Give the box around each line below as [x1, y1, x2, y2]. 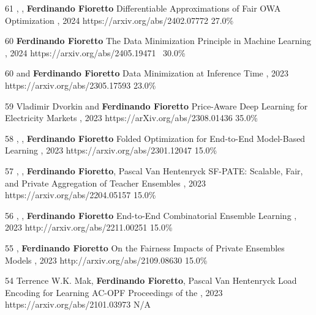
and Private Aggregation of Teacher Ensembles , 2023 [5, 176, 206, 189]
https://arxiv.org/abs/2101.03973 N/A [5, 298, 151, 311]
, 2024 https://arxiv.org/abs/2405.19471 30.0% [5, 46, 186, 59]
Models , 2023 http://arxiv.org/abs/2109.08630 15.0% [5, 253, 208, 266]
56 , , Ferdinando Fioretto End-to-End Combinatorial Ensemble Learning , [5, 209, 297, 221]
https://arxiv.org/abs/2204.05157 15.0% [5, 188, 156, 201]
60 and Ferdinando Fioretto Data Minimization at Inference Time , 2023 [5, 67, 289, 80]
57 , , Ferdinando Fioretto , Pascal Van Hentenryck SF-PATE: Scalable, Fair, [5, 164, 303, 177]
